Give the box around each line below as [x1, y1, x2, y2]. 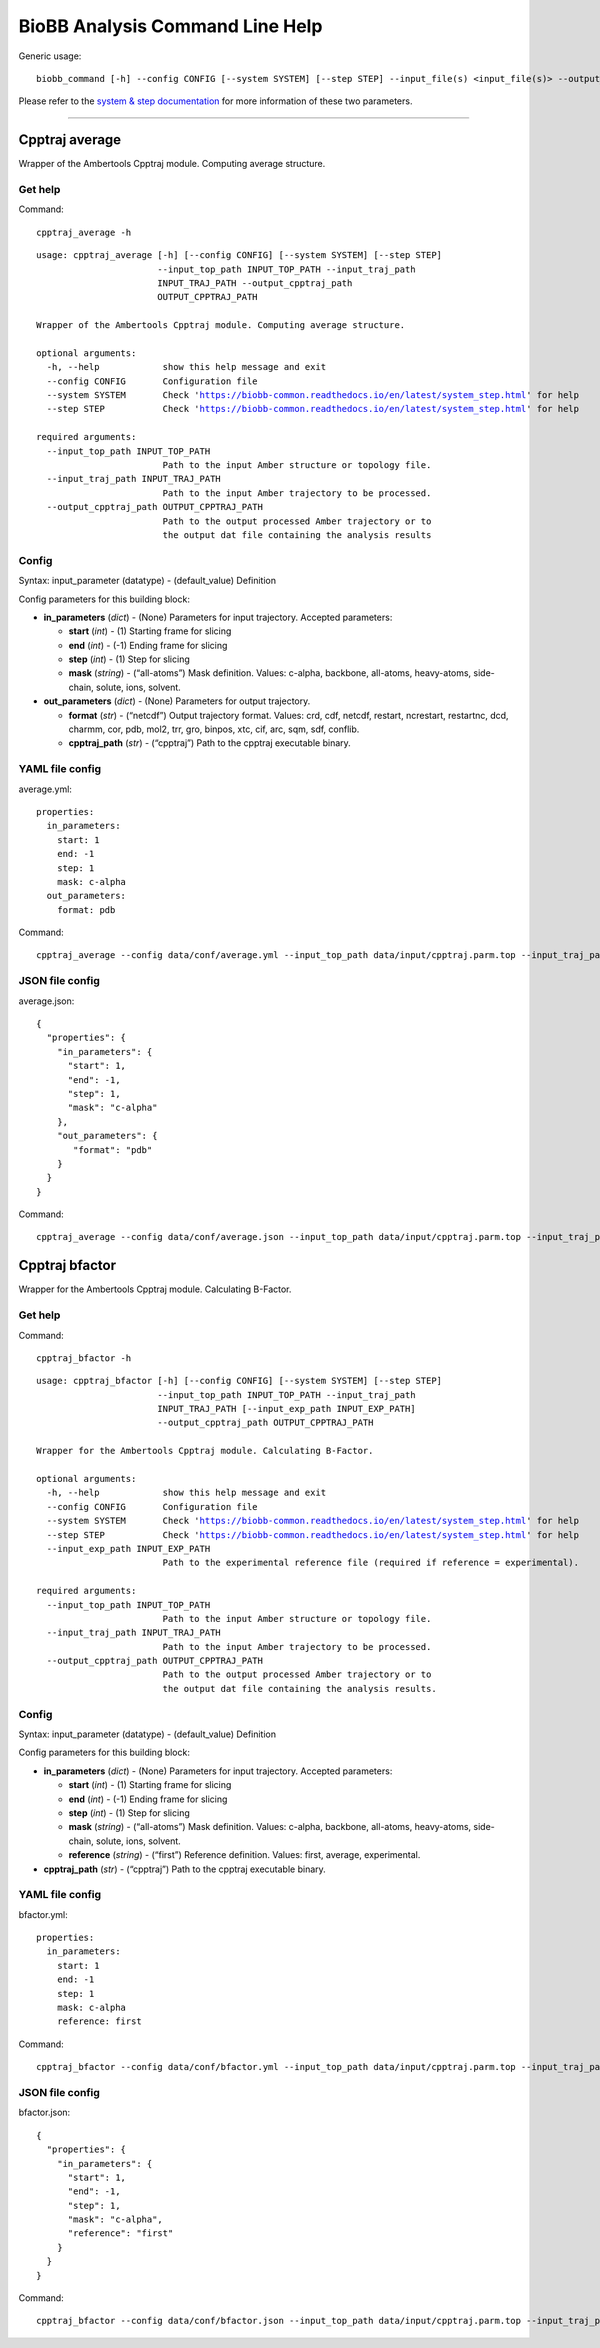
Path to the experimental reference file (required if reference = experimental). [162, 1557, 580, 1569]
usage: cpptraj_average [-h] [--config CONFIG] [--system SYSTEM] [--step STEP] [36, 250, 443, 261]
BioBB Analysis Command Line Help [18, 15, 323, 37]
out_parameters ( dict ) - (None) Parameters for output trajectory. [43, 695, 311, 707]
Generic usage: [18, 50, 82, 62]
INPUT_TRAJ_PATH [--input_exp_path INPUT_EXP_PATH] [156, 1403, 416, 1415]
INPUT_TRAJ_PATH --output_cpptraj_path [156, 277, 353, 289]
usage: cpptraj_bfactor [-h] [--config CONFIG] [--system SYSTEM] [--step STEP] [36, 1375, 443, 1387]
